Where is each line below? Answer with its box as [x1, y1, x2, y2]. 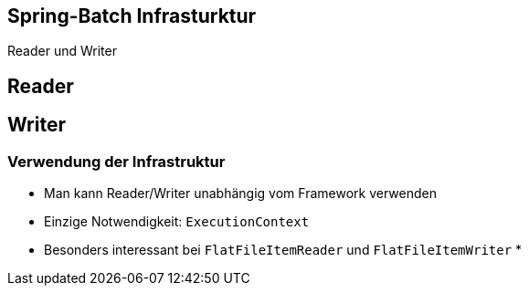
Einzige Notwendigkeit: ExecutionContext [44, 214, 310, 230]
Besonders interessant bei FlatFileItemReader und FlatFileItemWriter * [44, 242, 523, 258]
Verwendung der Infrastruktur [7, 152, 226, 171]
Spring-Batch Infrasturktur [7, 5, 257, 27]
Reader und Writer [7, 43, 117, 59]
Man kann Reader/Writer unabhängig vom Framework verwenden [44, 185, 437, 202]
